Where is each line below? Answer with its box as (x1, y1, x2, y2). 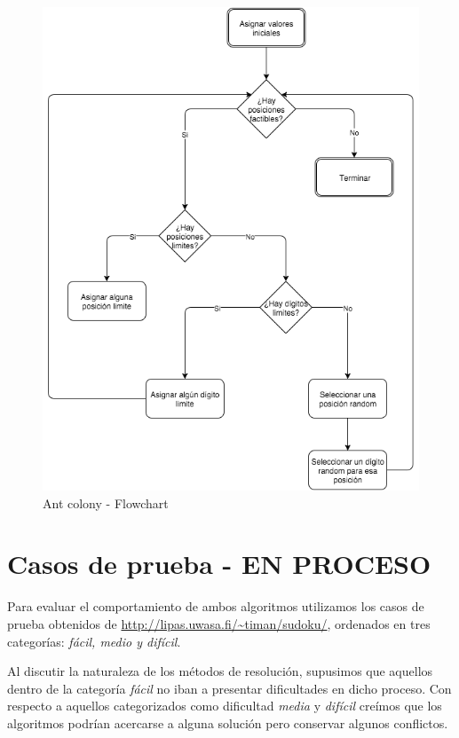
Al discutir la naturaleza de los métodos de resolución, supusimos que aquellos (7, 662, 433, 680)
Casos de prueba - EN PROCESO (7, 546, 431, 582)
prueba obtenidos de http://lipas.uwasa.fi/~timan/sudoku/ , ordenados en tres (7, 614, 431, 632)
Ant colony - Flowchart (43, 493, 169, 512)
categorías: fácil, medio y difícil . (7, 632, 181, 650)
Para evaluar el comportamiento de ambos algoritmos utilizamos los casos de (7, 597, 424, 616)
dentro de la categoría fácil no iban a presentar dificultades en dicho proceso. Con (7, 679, 452, 697)
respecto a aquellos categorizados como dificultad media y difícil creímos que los (7, 696, 442, 715)
